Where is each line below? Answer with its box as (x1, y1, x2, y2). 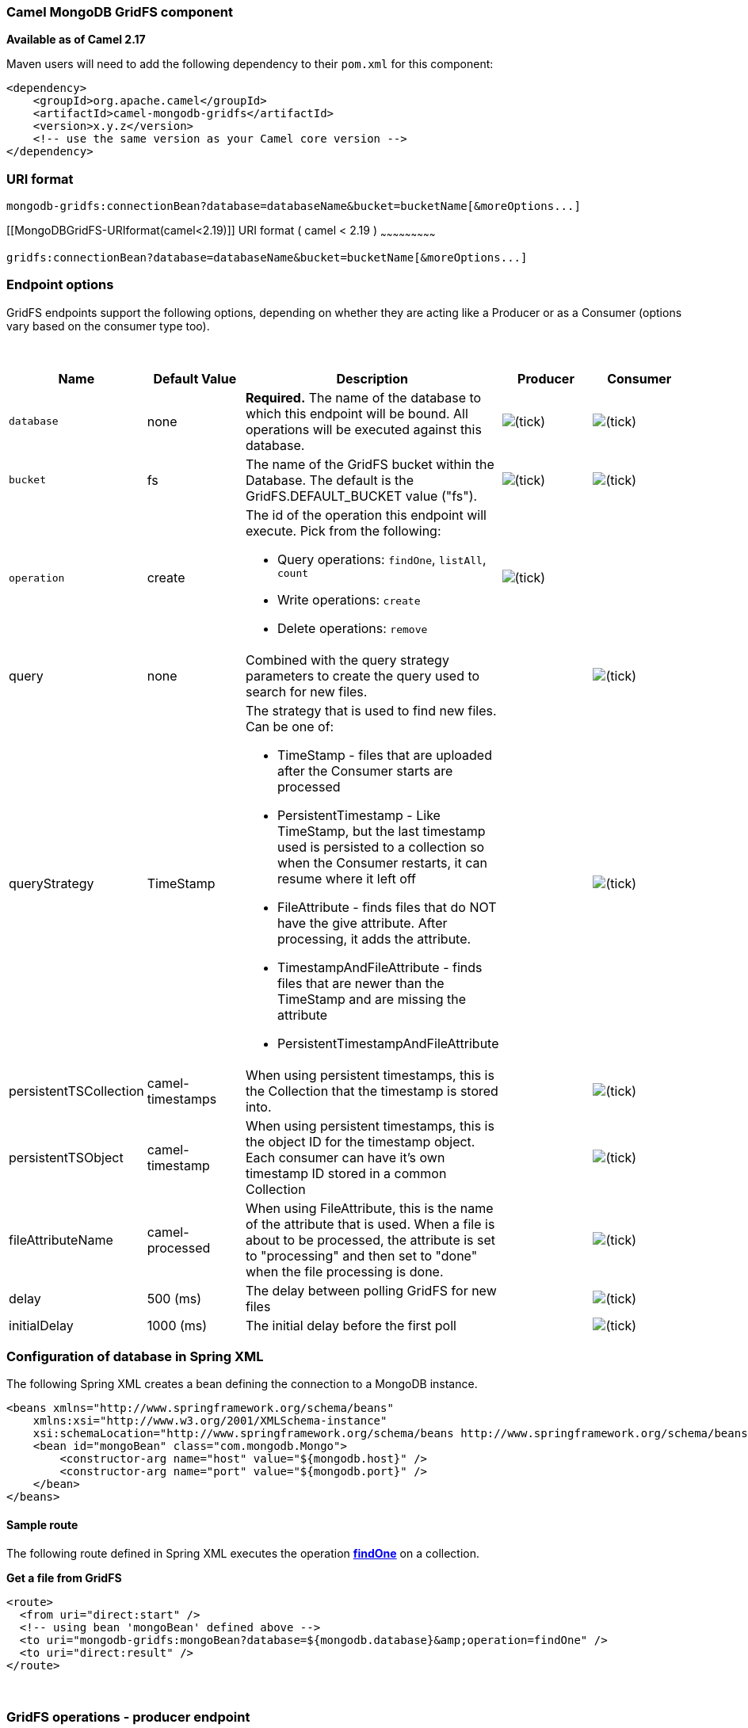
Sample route (6, 1518, 78, 1532)
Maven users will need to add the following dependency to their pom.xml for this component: (6, 57, 494, 71)
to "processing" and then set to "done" (245, 1247, 478, 1264)
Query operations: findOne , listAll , (277, 551, 487, 567)
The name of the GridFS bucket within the (245, 456, 494, 472)
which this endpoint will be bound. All (245, 405, 468, 422)
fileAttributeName (9, 1231, 113, 1248)
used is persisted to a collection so (277, 838, 485, 855)
